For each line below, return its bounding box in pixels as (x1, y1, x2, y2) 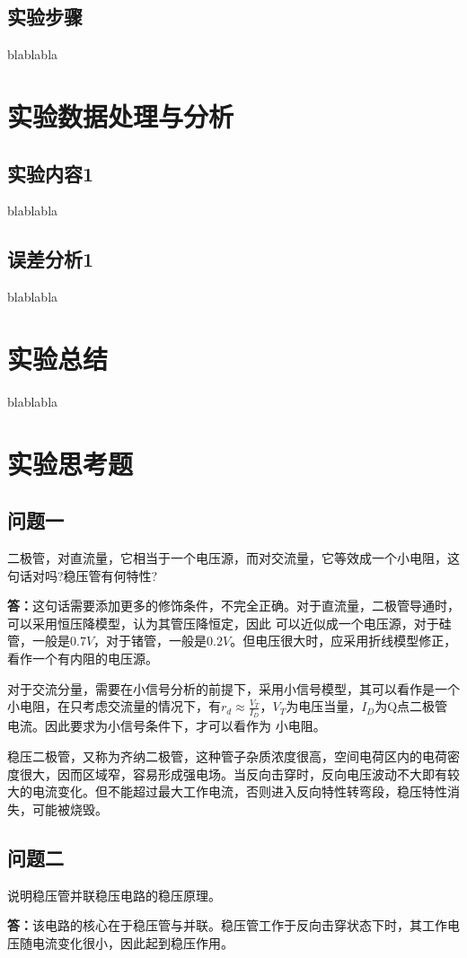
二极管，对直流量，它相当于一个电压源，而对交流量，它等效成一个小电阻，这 (7, 549, 460, 567)
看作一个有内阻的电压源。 (7, 649, 158, 668)
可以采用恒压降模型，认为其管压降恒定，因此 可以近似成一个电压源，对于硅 (7, 613, 452, 632)
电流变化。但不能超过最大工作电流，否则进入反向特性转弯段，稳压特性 (31, 782, 447, 801)
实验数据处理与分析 (7, 97, 234, 134)
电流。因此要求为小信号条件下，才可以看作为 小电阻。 (7, 716, 326, 735)
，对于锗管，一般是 (93, 631, 207, 650)
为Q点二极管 (374, 697, 448, 716)
